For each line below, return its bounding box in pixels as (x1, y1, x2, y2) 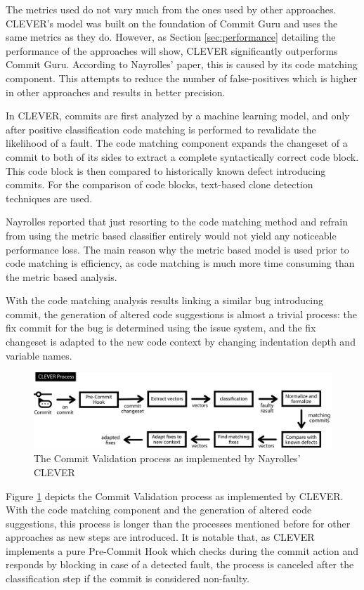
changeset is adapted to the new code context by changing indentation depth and (6, 334, 356, 349)
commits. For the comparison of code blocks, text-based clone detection (6, 177, 313, 192)
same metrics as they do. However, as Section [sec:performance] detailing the (6, 29, 336, 44)
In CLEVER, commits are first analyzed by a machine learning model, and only (6, 108, 350, 123)
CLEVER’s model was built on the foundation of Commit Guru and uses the (6, 15, 338, 30)
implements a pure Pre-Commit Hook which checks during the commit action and (6, 543, 359, 558)
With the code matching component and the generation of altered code (6, 502, 312, 517)
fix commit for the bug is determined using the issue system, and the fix (6, 320, 316, 335)
